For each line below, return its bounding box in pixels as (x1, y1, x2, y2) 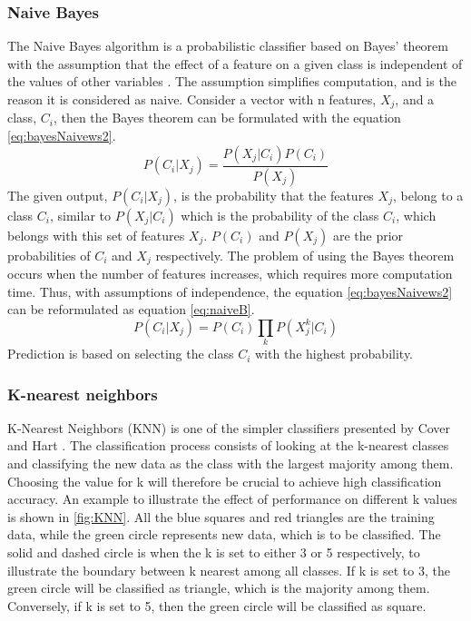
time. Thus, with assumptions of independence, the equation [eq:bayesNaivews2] (7, 281, 453, 301)
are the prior (332, 225, 404, 244)
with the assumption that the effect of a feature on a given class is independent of (7, 54, 463, 73)
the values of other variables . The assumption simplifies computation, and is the (7, 72, 456, 91)
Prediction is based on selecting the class (7, 344, 234, 363)
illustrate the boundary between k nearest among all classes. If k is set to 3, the (7, 560, 450, 579)
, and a (395, 90, 435, 108)
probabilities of (7, 245, 91, 264)
